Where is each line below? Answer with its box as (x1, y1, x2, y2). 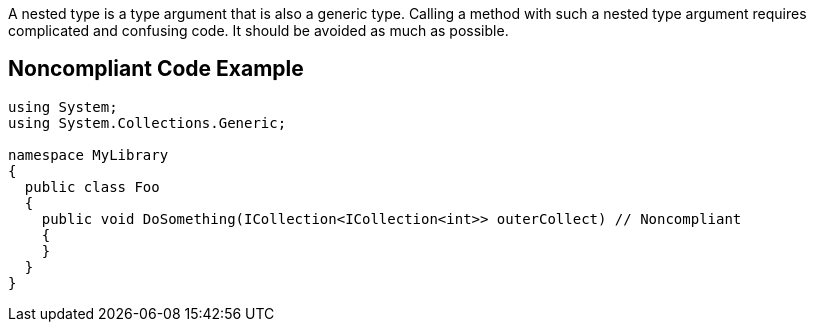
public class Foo (24, 178, 160, 195)
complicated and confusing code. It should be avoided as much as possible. (8, 22, 509, 39)
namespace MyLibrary (8, 146, 169, 163)
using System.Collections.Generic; (8, 114, 287, 131)
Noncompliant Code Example (8, 56, 304, 82)
